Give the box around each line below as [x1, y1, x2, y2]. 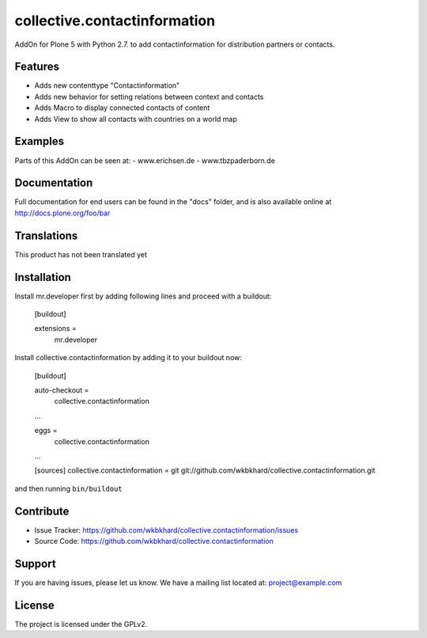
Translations [14, 229, 78, 242]
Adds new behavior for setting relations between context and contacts [34, 92, 264, 101]
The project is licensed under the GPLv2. [14, 619, 148, 629]
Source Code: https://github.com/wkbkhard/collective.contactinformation [34, 537, 274, 546]
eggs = [34, 426, 58, 435]
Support [14, 556, 56, 570]
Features [14, 60, 59, 74]
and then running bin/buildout [14, 484, 123, 493]
